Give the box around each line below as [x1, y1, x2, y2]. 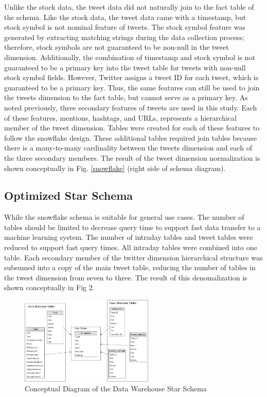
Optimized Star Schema [4, 187, 133, 203]
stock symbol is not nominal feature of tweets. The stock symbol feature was [4, 22, 245, 32]
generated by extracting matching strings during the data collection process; [4, 31, 244, 42]
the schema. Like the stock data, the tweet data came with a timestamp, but [4, 11, 246, 22]
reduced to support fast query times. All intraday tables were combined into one [4, 242, 257, 253]
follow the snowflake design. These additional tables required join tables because [4, 132, 257, 143]
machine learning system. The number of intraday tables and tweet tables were [4, 232, 253, 242]
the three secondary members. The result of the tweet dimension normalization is [4, 152, 260, 163]
